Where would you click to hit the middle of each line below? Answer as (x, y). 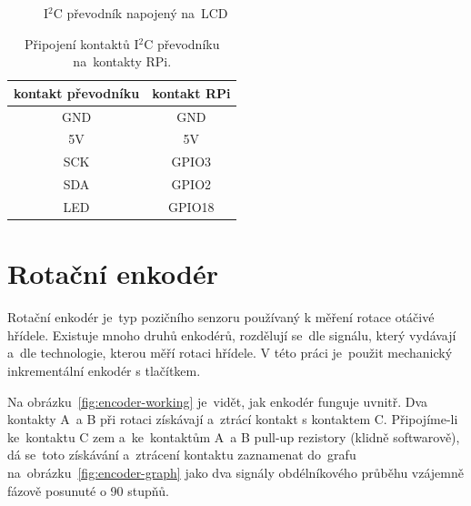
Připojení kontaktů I (82, 43)
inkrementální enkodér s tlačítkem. (104, 370)
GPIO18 (191, 207)
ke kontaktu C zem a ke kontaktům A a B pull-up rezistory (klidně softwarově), (234, 436)
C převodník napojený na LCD (140, 13)
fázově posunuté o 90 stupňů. (88, 490)
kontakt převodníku (77, 92)
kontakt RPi (191, 92)
